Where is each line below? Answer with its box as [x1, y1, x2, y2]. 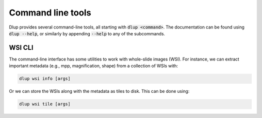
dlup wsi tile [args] [19, 102, 71, 107]
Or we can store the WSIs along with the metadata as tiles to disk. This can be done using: [9, 88, 190, 94]
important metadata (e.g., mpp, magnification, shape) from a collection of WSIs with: [9, 63, 178, 69]
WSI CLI [9, 44, 33, 52]
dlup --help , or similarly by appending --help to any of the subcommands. [9, 30, 165, 36]
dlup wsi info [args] [19, 76, 71, 82]
